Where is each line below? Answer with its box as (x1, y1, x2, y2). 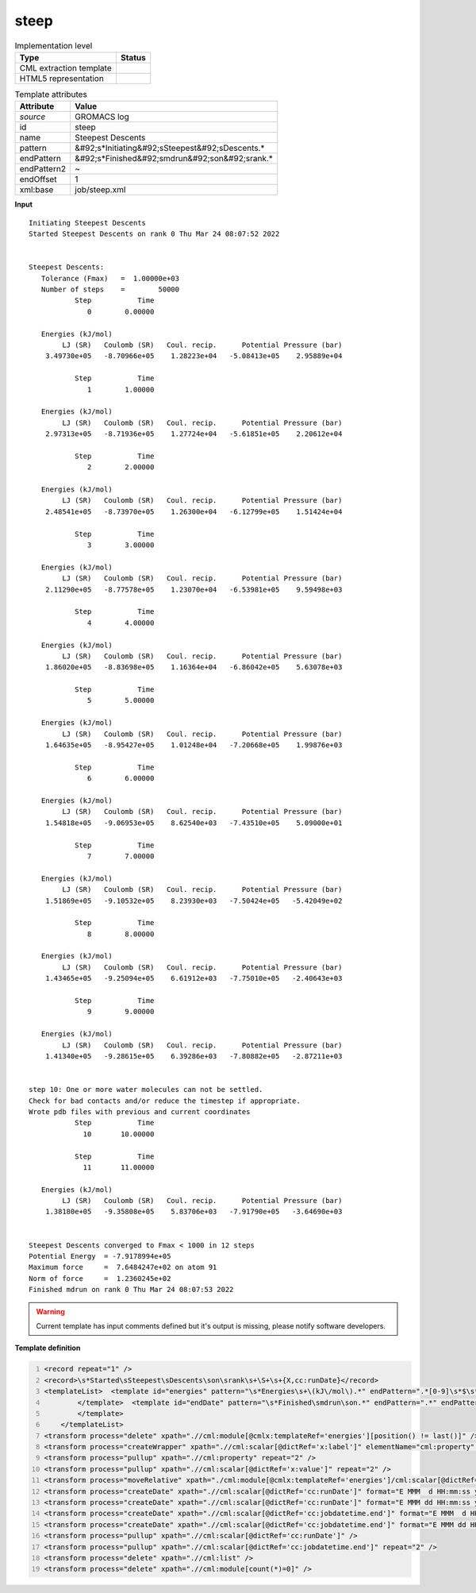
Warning (36, 1306, 65, 1316)
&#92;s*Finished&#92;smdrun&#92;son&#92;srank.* (75, 153, 274, 164)
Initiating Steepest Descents (29, 218, 147, 227)
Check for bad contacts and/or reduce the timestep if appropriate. (29, 1096, 301, 1105)
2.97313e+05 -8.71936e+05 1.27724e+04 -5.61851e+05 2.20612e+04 (44, 430, 343, 438)
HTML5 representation (19, 72, 105, 83)
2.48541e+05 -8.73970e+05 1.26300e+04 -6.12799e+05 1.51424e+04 (44, 507, 343, 516)
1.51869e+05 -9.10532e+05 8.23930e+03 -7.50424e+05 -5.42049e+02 (44, 896, 343, 905)
